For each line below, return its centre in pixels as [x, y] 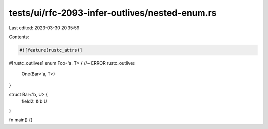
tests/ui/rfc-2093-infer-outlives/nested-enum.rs [113, 13]
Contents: [19, 37]
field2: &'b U [34, 101]
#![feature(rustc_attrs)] [51, 50]
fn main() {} [21, 120]
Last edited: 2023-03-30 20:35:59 [44, 28]
